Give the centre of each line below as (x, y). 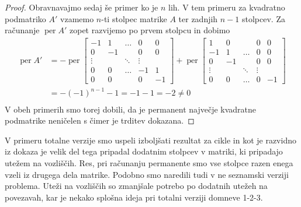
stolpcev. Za (264, 18)
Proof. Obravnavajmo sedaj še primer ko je (82, 7)
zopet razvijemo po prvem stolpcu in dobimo (150, 30)
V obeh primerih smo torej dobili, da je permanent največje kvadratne (131, 109)
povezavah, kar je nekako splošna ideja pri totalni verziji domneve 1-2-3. (134, 197)
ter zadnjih (198, 18)
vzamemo (77, 18)
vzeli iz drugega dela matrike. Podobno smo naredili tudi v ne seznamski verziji (147, 174)
